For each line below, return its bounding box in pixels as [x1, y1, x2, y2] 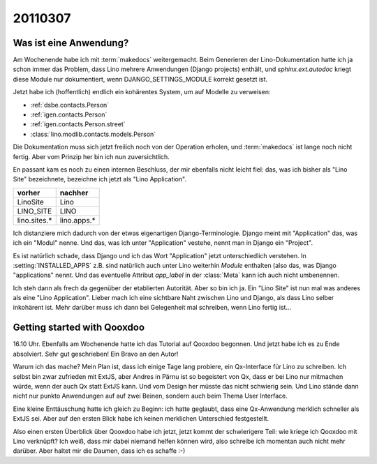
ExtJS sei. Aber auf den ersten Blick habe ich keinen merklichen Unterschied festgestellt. [13, 414, 269, 423]
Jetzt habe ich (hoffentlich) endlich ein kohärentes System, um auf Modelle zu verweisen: [13, 88, 271, 96]
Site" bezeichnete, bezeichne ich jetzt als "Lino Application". [13, 175, 187, 184]
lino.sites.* [17, 215, 52, 225]
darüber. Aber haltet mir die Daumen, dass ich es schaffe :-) [13, 447, 186, 455]
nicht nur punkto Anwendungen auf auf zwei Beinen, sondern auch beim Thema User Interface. [13, 391, 288, 401]
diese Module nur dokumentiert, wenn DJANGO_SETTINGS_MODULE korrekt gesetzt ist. [13, 75, 268, 83]
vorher [17, 188, 40, 197]
